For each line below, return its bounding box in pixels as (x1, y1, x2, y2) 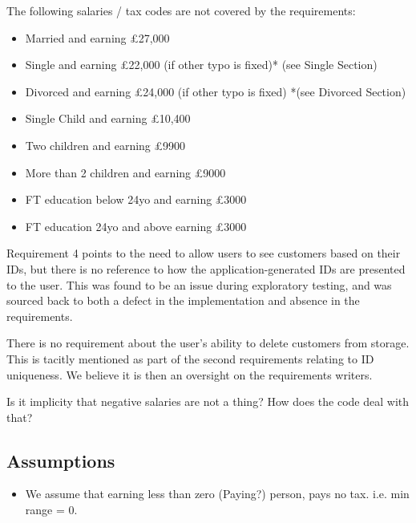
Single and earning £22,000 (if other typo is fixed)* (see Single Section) (25, 56, 378, 73)
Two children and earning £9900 (25, 136, 186, 153)
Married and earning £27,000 (25, 29, 170, 46)
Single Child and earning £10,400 (25, 110, 191, 127)
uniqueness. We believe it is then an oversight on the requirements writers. (6, 366, 373, 383)
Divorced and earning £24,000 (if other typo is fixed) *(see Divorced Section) (25, 83, 406, 99)
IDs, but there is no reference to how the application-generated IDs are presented (6, 260, 406, 277)
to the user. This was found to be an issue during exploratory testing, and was (6, 276, 392, 293)
